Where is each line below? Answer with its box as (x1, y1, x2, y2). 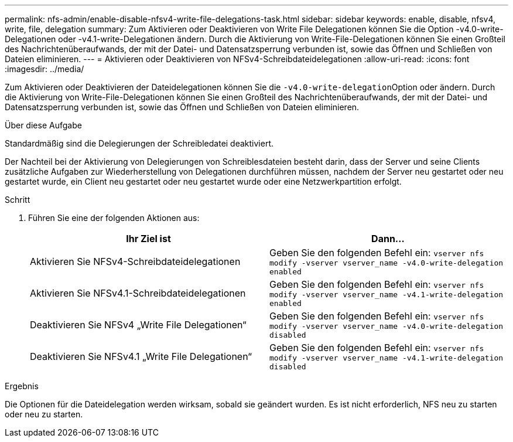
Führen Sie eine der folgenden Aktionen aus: (28, 213, 200, 223)
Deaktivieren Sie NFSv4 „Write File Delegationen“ (30, 319, 247, 331)
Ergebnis (5, 381, 39, 391)
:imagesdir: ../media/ (5, 64, 84, 74)
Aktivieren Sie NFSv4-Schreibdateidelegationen (30, 256, 241, 267)
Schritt (5, 195, 30, 205)
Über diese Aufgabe (5, 120, 82, 130)
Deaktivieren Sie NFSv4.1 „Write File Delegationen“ (30, 351, 252, 362)
